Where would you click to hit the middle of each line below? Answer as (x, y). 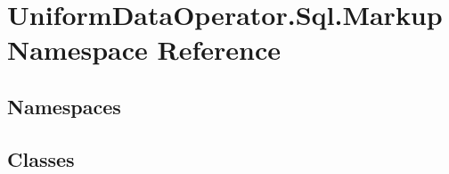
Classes (41, 158)
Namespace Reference (144, 50)
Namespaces (64, 106)
